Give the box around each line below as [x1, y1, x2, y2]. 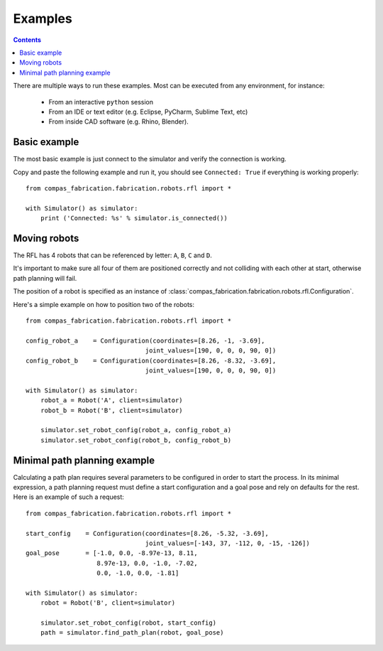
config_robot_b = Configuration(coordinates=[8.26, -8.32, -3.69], [26, 356, 277, 365]
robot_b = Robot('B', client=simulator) [40, 406, 184, 414]
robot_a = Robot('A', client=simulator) [40, 397, 184, 404]
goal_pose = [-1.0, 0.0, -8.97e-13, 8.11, [26, 549, 198, 557]
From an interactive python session [48, 97, 154, 106]
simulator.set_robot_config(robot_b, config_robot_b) [40, 436, 232, 444]
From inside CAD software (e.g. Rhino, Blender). [48, 117, 189, 126]
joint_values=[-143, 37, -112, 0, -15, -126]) [145, 539, 310, 547]
